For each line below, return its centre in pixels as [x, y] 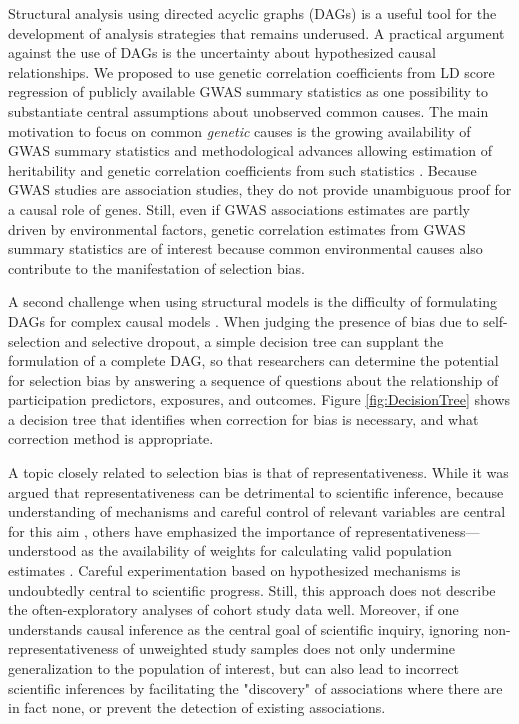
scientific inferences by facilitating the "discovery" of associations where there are [255, 687]
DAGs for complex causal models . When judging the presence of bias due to [243, 320]
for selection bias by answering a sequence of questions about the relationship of [253, 379]
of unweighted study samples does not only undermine [289, 648]
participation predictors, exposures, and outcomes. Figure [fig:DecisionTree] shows [259, 399]
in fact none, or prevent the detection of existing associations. [197, 707]
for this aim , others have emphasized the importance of [179, 530]
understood [42, 550]
